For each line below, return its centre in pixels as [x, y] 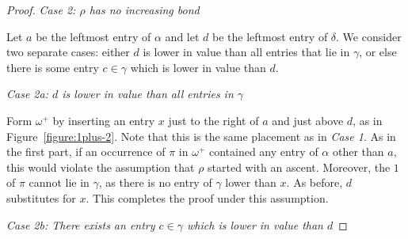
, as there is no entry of [155, 182]
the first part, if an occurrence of [86, 152]
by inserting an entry [104, 120]
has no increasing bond [144, 9]
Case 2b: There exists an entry [81, 224]
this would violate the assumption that [101, 167]
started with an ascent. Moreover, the [299, 167]
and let [182, 36]
